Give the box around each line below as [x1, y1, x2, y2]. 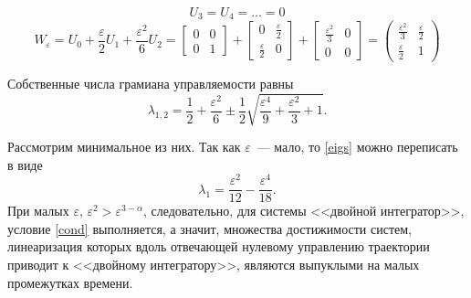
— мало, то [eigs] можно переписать [256, 136, 458, 155]
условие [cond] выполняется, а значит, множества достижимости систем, [7, 218, 412, 238]
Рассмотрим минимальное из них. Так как [7, 136, 241, 155]
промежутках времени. [7, 272, 133, 292]
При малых [7, 201, 69, 220]
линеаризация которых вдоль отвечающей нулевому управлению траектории [7, 237, 430, 256]
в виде [7, 154, 43, 174]
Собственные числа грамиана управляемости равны [7, 73, 294, 92]
